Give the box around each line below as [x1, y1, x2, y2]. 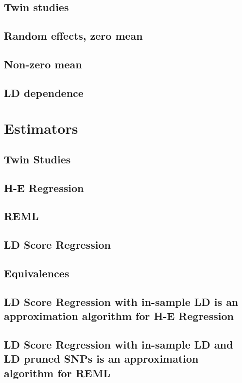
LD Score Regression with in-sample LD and [4, 336, 233, 351]
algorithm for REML [4, 365, 111, 380]
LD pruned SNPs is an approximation [4, 351, 199, 366]
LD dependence [4, 85, 84, 100]
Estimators [4, 118, 78, 138]
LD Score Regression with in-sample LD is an [4, 294, 239, 309]
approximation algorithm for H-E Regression [4, 308, 234, 323]
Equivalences [4, 266, 69, 281]
